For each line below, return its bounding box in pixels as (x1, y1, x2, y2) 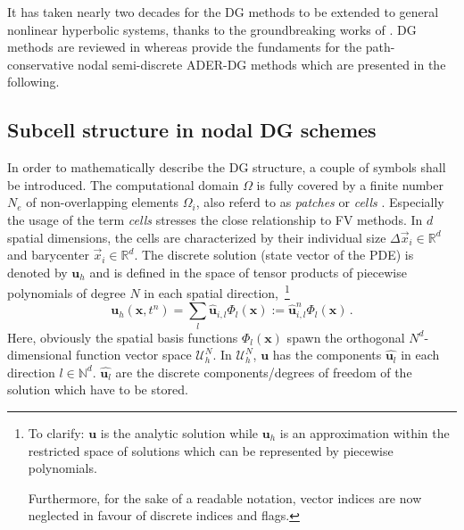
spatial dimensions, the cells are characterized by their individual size (7, 228, 386, 246)
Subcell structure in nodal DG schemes (7, 116, 377, 144)
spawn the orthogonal (286, 327, 405, 346)
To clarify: (28, 424, 85, 442)
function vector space (76, 345, 192, 364)
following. (7, 72, 60, 91)
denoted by (7, 262, 68, 281)
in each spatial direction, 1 (144, 281, 290, 302)
